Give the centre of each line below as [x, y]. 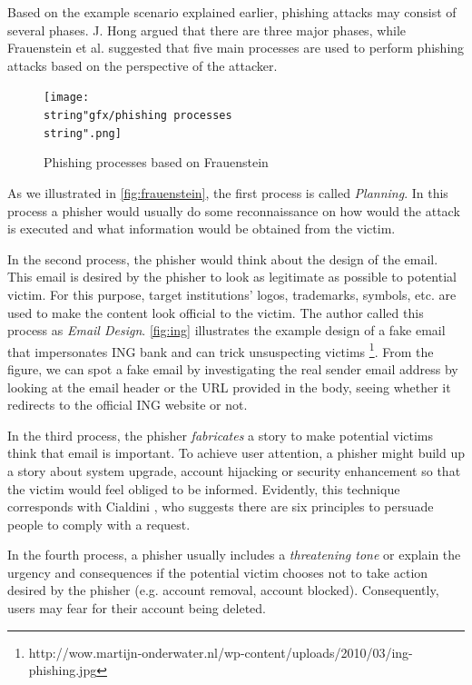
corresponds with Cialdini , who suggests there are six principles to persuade [221, 506]
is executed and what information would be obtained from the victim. [202, 228]
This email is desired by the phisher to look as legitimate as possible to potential [232, 277]
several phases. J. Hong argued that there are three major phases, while [207, 30]
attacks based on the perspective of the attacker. [143, 65]
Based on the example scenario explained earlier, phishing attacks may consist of [232, 12]
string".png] [83, 133]
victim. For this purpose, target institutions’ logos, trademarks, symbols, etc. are [232, 294]
